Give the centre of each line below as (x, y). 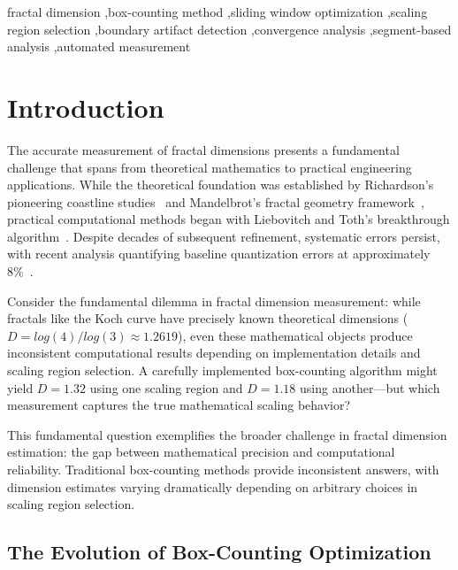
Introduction (86, 107)
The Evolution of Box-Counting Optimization (219, 552)
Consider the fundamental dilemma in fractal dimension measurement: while (214, 300)
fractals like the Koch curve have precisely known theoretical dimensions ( (208, 318)
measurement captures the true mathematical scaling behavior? (179, 405)
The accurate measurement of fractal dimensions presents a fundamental (203, 149)
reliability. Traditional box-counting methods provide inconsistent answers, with (223, 469)
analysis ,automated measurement (99, 46)
